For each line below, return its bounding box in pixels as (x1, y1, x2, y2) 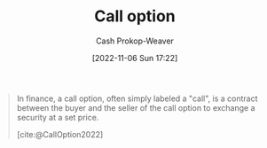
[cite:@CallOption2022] (16, 129, 104, 139)
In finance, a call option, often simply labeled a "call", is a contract (16, 93, 258, 104)
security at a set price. (16, 112, 99, 122)
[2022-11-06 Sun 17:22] (91, 52, 178, 63)
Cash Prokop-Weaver (95, 35, 175, 46)
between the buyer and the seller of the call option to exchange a (16, 102, 255, 113)
